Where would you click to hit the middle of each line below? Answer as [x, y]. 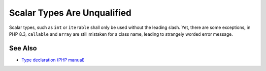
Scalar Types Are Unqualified [70, 13]
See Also [23, 48]
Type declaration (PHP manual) [53, 60]
